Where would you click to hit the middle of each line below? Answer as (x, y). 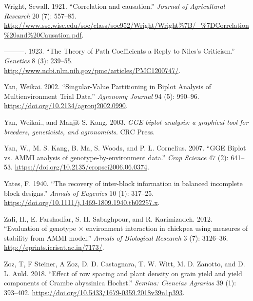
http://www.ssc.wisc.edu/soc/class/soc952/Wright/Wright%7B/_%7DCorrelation (126, 25)
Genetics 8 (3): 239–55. (39, 60)
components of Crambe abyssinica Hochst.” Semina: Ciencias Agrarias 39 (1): (120, 283)
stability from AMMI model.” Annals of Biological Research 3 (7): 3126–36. (116, 237)
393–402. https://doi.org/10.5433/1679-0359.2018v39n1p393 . (94, 292)
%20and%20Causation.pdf (43, 34)
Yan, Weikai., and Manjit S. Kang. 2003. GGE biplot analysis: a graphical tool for (126, 122)
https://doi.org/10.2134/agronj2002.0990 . (66, 105)
